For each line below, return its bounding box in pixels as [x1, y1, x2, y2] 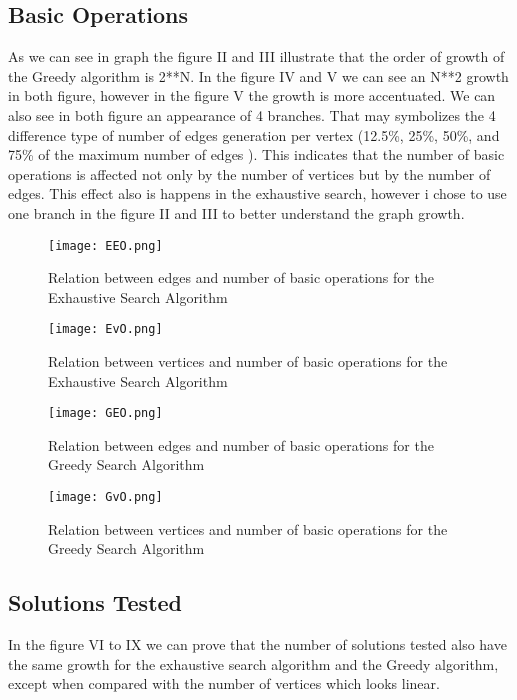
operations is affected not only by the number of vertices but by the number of [8, 163, 491, 184]
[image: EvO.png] [48, 322, 163, 337]
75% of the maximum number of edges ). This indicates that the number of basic [8, 144, 505, 165]
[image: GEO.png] [48, 406, 163, 421]
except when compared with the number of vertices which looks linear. [8, 673, 440, 694]
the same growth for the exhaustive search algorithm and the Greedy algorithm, [8, 653, 499, 674]
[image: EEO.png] [48, 238, 163, 253]
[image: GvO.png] [48, 490, 163, 505]
